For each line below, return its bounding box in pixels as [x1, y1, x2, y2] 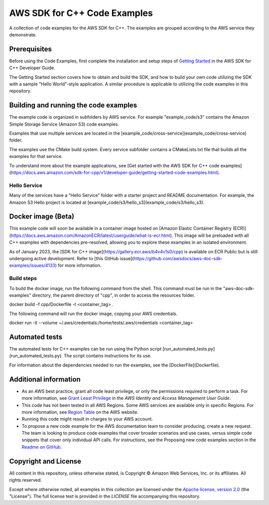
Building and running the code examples [9, 101, 137, 110]
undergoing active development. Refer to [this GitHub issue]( [9, 256, 134, 262]
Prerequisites [9, 45, 52, 53]
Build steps [9, 275, 37, 282]
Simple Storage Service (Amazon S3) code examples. [9, 121, 120, 127]
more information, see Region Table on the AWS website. [21, 409, 139, 415]
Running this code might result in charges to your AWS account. [21, 416, 153, 422]
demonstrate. [9, 31, 37, 37]
